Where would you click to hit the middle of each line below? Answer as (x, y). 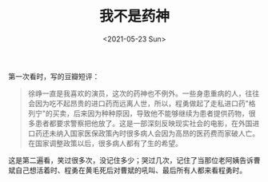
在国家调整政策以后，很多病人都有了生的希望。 (105, 143)
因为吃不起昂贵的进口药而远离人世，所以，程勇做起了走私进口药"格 (145, 103)
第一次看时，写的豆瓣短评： (54, 76)
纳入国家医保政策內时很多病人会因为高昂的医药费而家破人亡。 (158, 133)
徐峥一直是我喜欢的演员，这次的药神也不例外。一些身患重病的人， (136, 93)
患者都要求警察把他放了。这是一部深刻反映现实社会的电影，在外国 (144, 123)
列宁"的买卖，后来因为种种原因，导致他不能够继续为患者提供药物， (138, 113)
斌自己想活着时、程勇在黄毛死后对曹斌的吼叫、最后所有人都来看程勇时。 (127, 170)
